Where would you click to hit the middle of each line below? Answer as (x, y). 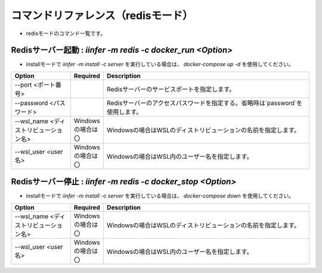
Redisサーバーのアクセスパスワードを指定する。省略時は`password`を (205, 103)
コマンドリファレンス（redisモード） (102, 15)
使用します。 (124, 112)
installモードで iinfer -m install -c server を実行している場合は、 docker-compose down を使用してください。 (160, 196)
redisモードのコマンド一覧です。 (66, 33)
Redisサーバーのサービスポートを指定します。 (171, 89)
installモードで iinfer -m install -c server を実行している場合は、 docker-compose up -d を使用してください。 (160, 64)
